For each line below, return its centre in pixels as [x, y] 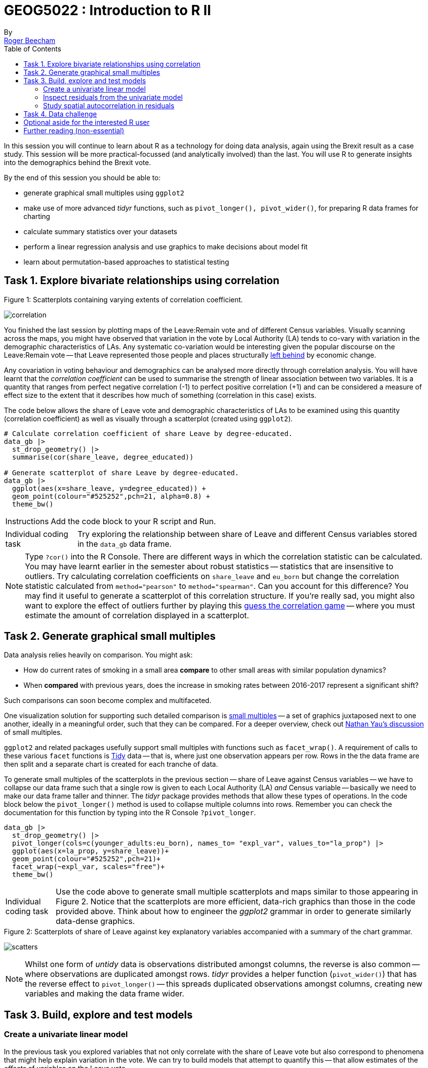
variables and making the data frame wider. [105, 994]
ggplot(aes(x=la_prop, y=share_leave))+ [90, 851]
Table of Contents [33, 49]
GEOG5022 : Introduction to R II [108, 10]
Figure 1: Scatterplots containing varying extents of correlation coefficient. [124, 299]
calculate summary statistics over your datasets [101, 231]
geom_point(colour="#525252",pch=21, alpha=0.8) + [111, 496]
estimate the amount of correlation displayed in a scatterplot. [137, 615]
